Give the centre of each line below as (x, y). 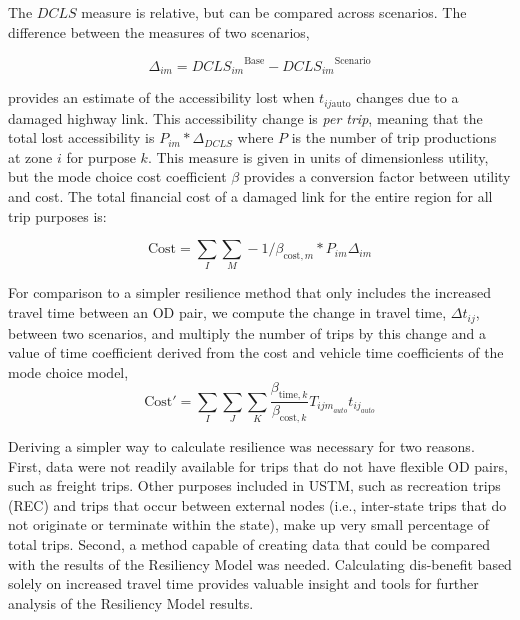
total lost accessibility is (81, 137)
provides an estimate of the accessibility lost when (161, 97)
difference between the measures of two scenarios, (159, 31)
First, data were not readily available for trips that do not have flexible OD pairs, (258, 465)
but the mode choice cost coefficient (117, 176)
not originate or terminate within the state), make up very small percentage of (248, 524)
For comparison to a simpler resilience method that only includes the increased (249, 292)
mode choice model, (68, 371)
